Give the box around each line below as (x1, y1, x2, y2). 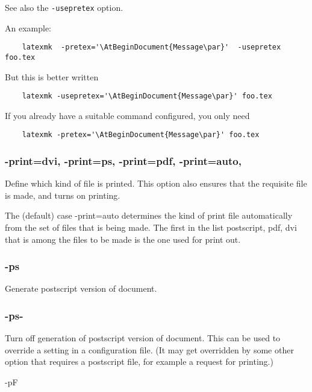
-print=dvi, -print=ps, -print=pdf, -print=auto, (5, 153, 242, 168)
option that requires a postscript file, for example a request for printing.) (5, 355, 273, 368)
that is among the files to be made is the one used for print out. (5, 233, 241, 245)
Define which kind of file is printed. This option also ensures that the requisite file (5, 177, 307, 190)
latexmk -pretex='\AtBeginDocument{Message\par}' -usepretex (22, 43, 281, 52)
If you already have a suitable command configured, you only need (5, 109, 250, 121)
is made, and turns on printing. (5, 188, 120, 201)
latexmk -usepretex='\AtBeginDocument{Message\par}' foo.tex (22, 92, 272, 101)
